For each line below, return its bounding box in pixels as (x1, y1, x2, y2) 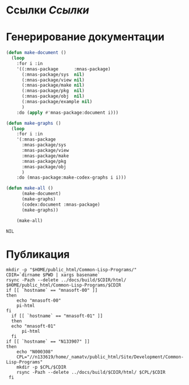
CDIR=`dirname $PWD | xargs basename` (6, 272, 100, 278)
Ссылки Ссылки (6, 4, 89, 17)
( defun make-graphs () (6, 120, 61, 126)
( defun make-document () (6, 50, 66, 56)
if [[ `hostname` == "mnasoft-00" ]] (6, 288, 98, 294)
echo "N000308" (16, 349, 54, 355)
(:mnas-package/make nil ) (21, 83, 85, 88)
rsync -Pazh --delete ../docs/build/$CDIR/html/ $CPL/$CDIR (16, 370, 166, 376)
